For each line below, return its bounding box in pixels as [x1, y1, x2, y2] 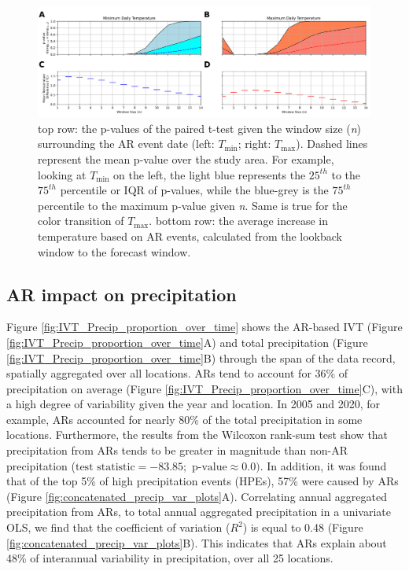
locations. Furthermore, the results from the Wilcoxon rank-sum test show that [6, 426, 389, 443]
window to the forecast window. [38, 243, 191, 260]
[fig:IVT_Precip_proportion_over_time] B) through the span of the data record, [6, 349, 396, 366]
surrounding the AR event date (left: [38, 135, 215, 152]
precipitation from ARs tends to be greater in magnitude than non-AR [6, 442, 348, 459]
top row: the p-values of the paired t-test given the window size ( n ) [38, 120, 362, 136]
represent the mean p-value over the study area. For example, [38, 150, 334, 167]
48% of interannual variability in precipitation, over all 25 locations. [6, 550, 333, 566]
